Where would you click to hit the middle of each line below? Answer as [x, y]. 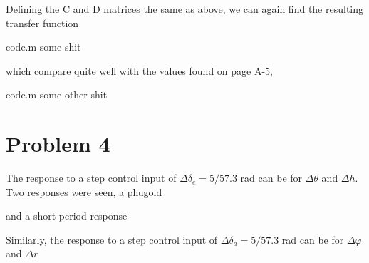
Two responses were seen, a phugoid [84, 191]
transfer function [42, 22]
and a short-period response [67, 216]
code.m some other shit [57, 94]
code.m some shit [43, 47]
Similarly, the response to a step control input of [112, 239]
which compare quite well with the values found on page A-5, [139, 70]
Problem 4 [58, 144]
